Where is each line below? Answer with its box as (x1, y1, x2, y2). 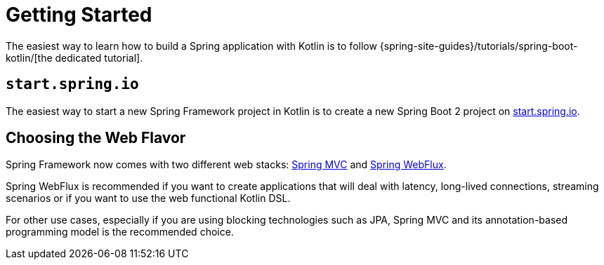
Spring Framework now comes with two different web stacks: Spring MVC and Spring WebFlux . (6, 158, 447, 171)
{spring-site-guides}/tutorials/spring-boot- (379, 39, 578, 52)
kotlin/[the (6, 51, 53, 64)
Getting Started (6, 3, 152, 27)
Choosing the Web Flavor (6, 129, 186, 147)
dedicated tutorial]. (55, 51, 143, 64)
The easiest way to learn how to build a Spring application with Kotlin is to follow (6, 39, 377, 52)
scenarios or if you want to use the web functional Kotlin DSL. (6, 192, 291, 205)
